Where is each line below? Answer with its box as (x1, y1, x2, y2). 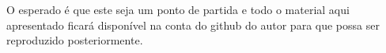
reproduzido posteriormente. (6, 32, 143, 48)
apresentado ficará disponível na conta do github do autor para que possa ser (6, 16, 380, 33)
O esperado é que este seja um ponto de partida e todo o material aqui (6, 2, 350, 17)
